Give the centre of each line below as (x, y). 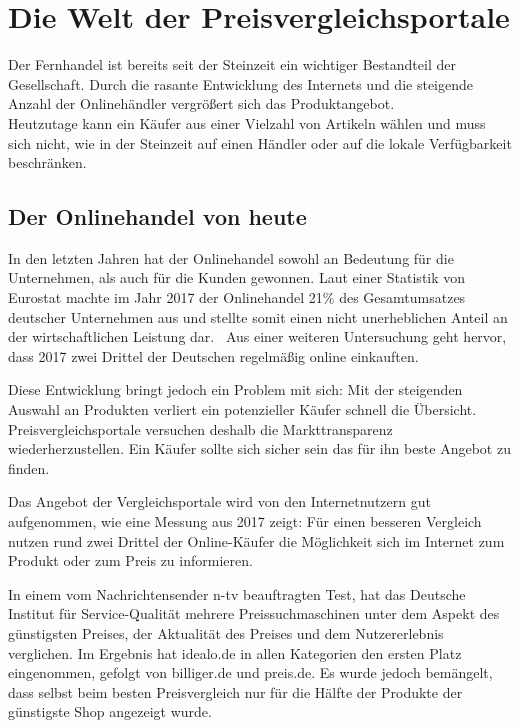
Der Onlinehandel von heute (157, 216)
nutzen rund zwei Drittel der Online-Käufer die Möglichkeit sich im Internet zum (256, 540)
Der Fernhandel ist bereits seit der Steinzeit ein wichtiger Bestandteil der (232, 64)
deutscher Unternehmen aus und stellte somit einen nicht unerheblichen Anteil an (258, 316)
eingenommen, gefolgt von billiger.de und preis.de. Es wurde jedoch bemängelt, (250, 672)
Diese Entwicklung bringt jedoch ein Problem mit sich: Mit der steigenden (235, 389)
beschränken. (47, 162)
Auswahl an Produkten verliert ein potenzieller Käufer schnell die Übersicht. (242, 409)
